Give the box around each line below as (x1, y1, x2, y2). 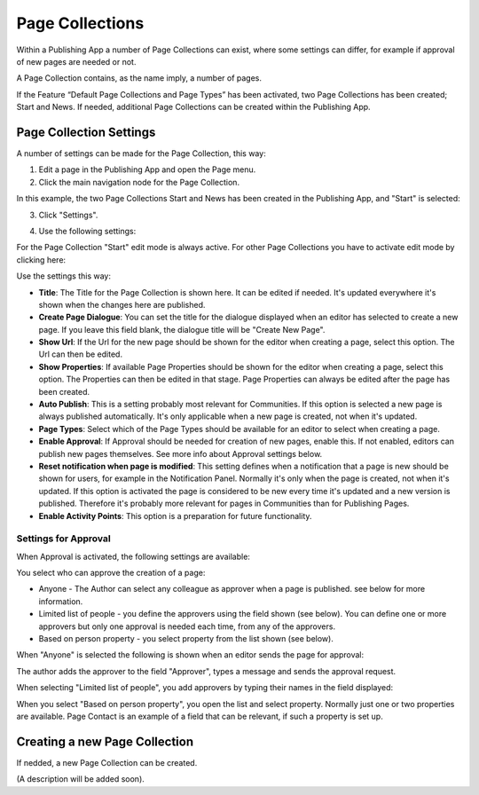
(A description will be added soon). (16, 774, 145, 784)
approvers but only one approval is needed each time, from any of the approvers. (38, 621, 336, 632)
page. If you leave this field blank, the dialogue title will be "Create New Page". (38, 324, 326, 335)
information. (38, 595, 83, 607)
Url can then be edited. (38, 349, 123, 359)
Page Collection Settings (16, 124, 156, 139)
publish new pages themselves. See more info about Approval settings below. (38, 448, 323, 459)
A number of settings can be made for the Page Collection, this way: (16, 148, 266, 159)
